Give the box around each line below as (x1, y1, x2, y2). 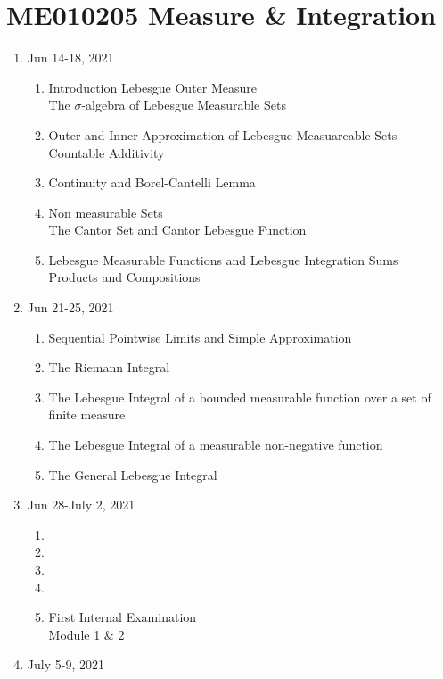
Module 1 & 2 (48, 625, 125, 643)
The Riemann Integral (48, 358, 170, 377)
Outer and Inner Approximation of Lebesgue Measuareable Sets (48, 125, 398, 144)
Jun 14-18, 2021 (27, 48, 114, 67)
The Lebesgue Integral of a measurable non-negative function (48, 435, 383, 454)
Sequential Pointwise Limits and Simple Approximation (48, 327, 352, 346)
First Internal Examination (48, 608, 197, 626)
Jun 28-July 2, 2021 (27, 495, 135, 514)
